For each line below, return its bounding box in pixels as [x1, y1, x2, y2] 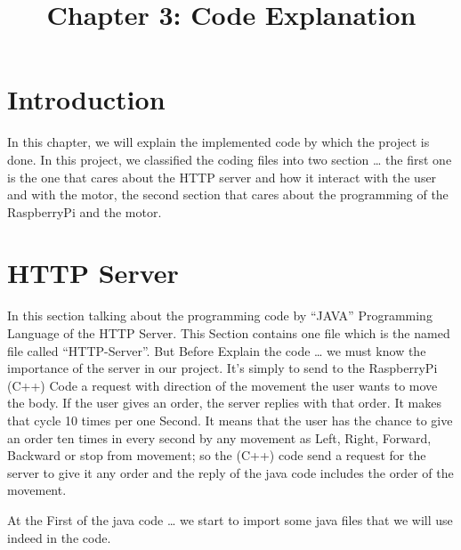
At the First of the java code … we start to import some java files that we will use [7, 510, 453, 529]
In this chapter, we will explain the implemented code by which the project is [7, 133, 430, 151]
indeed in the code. [7, 528, 111, 546]
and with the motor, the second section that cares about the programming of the [7, 185, 449, 204]
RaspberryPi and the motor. [7, 202, 162, 221]
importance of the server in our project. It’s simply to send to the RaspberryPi [7, 359, 438, 377]
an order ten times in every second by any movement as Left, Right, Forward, [7, 428, 432, 447]
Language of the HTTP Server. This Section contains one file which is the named [7, 324, 450, 342]
